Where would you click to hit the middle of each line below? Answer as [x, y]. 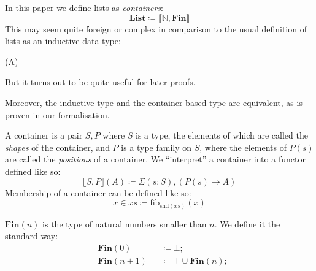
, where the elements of [243, 147]
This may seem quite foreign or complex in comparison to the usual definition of [156, 29]
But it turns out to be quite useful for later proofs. [100, 82]
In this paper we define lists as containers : [84, 7]
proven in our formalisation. [57, 114]
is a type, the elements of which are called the [222, 135]
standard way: [32, 236]
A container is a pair [44, 135]
